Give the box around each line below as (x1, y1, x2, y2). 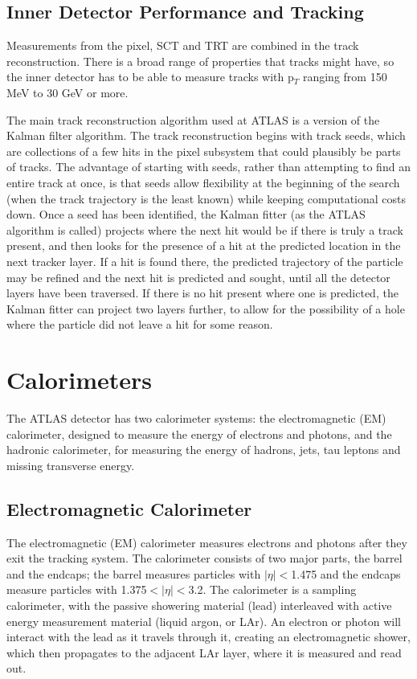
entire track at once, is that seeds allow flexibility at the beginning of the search (6, 174, 400, 190)
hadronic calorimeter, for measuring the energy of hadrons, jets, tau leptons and (6, 441, 401, 458)
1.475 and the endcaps (291, 565, 401, 582)
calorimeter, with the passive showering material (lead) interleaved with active (6, 596, 392, 613)
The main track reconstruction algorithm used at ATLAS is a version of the (6, 111, 380, 128)
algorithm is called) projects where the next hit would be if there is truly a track (6, 221, 403, 238)
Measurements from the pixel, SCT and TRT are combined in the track (6, 37, 359, 54)
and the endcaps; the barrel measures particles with (6, 565, 261, 582)
